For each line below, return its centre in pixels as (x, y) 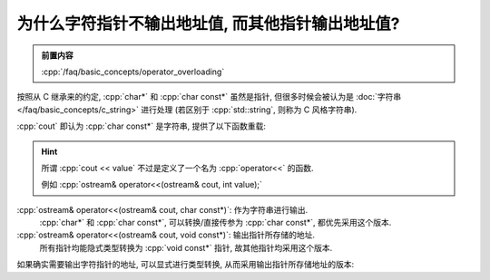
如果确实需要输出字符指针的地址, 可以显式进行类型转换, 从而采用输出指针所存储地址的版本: (185, 265)
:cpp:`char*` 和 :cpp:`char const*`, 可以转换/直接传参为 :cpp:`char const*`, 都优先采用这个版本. (216, 223)
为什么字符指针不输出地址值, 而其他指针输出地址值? (208, 24)
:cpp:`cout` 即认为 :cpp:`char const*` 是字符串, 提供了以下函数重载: (142, 126)
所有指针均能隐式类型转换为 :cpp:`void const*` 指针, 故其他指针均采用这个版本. (186, 247)
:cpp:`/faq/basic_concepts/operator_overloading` (133, 72)
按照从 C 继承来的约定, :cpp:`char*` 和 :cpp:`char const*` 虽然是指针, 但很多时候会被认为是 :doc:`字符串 (209, 97)
